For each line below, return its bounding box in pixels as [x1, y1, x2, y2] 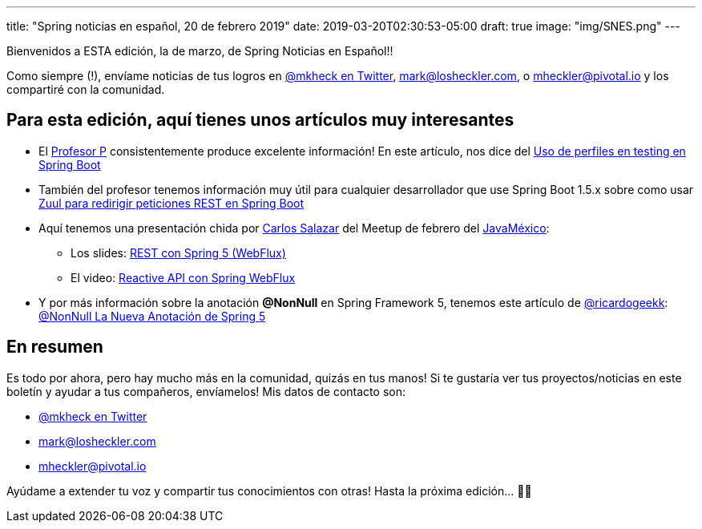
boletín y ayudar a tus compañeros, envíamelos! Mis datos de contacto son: [6, 384, 405, 398]
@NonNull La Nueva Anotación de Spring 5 [38, 309, 266, 323]
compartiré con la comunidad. [6, 83, 165, 96]
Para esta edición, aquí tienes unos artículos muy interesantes [6, 110, 514, 131]
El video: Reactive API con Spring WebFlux [71, 270, 296, 285]
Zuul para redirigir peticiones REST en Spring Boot [38, 196, 305, 210]
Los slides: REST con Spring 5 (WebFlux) [71, 245, 286, 260]
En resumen [6, 337, 103, 357]
